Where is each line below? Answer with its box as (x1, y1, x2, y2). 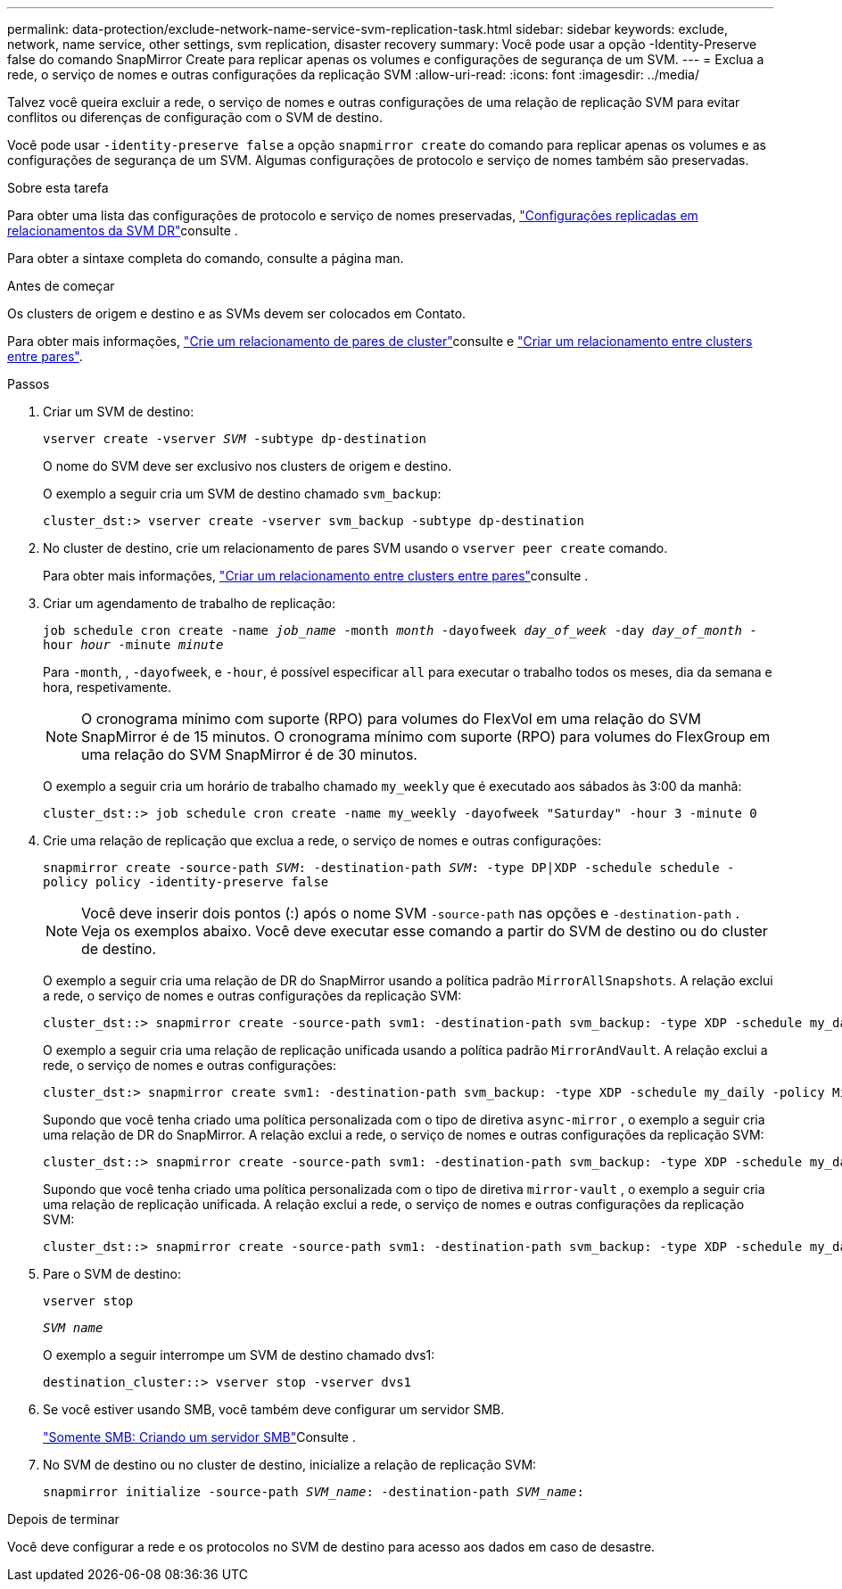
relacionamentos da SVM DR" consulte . (7, 223, 238, 238)
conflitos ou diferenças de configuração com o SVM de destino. (7, 110, 383, 125)
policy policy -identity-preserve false (43, 875, 329, 889)
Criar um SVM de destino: (43, 404, 194, 419)
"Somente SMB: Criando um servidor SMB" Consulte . (43, 1429, 356, 1445)
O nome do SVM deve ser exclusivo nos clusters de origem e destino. (43, 458, 452, 473)
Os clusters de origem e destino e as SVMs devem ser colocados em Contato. (7, 306, 466, 321)
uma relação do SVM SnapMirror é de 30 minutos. (81, 745, 417, 763)
